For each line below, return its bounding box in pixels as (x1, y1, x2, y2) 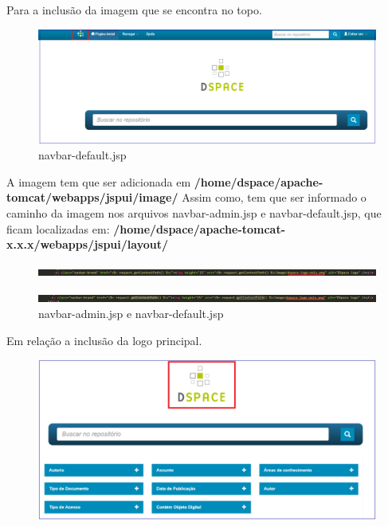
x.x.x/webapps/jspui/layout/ (6, 236, 168, 253)
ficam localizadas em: (6, 220, 110, 237)
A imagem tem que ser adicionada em (6, 173, 191, 190)
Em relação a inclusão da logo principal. (6, 332, 202, 348)
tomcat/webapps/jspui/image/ (6, 189, 178, 206)
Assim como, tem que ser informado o (182, 189, 366, 206)
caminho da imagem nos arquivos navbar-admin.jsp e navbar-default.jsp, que (6, 205, 382, 222)
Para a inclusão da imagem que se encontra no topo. (6, 2, 262, 18)
